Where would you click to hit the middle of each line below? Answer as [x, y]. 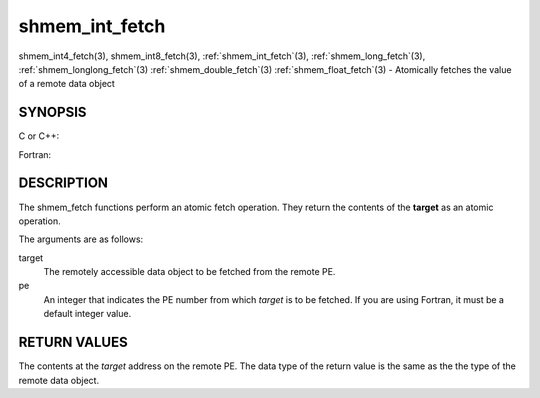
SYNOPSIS [52, 112]
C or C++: [39, 136]
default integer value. [87, 314]
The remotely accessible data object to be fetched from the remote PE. [189, 272]
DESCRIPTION [63, 183]
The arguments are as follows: [81, 239]
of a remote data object [66, 84]
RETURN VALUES [73, 342]
